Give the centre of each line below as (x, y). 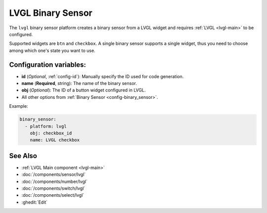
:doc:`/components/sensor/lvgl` (54, 174)
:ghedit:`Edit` (35, 202)
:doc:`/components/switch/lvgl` (53, 188)
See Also (23, 156)
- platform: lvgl (46, 126)
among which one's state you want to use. (52, 50)
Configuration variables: (48, 64)
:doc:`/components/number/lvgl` (54, 181)
